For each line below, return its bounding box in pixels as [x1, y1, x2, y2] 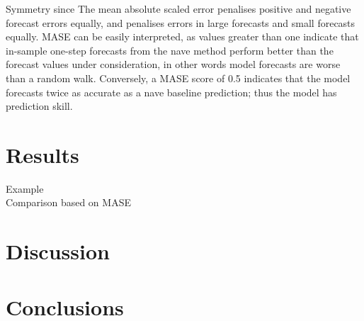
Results [6, 140, 79, 169]
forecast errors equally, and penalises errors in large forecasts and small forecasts [6, 15, 356, 30]
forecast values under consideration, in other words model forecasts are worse [6, 57, 341, 72]
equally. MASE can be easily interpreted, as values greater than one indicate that [6, 29, 359, 44]
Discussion [6, 237, 110, 266]
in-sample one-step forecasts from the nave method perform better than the [6, 43, 334, 57]
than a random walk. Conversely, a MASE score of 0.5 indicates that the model [6, 70, 351, 85]
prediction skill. [6, 98, 73, 113]
